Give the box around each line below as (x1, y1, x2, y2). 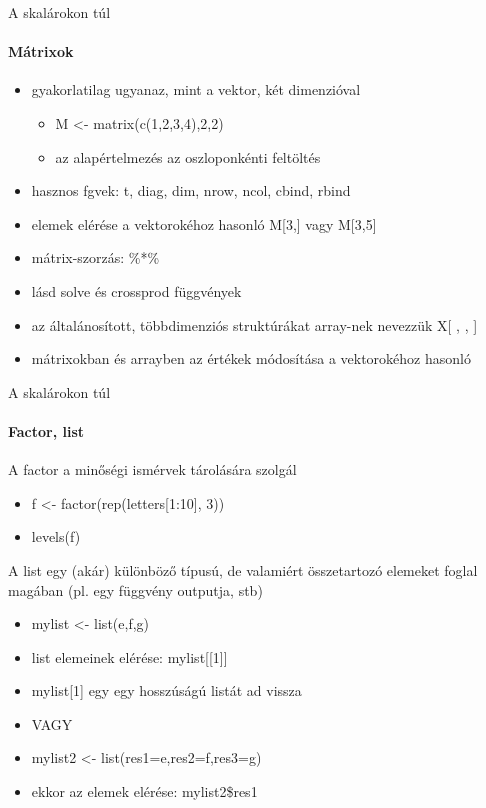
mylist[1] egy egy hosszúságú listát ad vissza (31, 680, 302, 701)
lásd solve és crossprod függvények (31, 280, 242, 301)
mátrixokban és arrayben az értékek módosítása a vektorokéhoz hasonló (31, 348, 471, 369)
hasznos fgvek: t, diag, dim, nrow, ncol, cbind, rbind (31, 180, 351, 201)
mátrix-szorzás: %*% (31, 247, 160, 268)
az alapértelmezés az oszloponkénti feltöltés (55, 146, 321, 167)
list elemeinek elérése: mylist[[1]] (31, 646, 228, 667)
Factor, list (8, 420, 85, 441)
